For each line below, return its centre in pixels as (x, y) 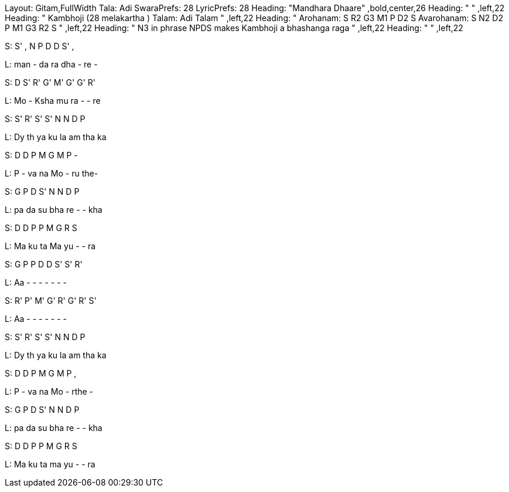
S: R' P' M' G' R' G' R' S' (51, 301)
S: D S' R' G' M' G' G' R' (50, 82)
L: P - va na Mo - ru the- (52, 173)
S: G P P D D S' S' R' (44, 264)
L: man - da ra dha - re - (51, 64)
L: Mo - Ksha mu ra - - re (53, 101)
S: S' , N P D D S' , (40, 46)
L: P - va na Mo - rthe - (49, 391)
